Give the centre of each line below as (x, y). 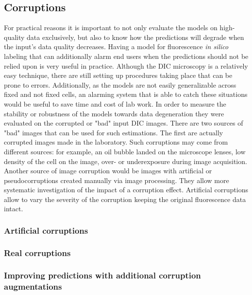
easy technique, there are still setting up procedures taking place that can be (118, 75)
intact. (14, 209)
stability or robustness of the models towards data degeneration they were (114, 113)
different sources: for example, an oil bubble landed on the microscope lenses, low (125, 151)
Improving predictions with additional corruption (102, 275)
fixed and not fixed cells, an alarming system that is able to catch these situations (126, 94)
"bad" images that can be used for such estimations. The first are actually (114, 132)
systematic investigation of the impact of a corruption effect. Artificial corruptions (126, 190)
